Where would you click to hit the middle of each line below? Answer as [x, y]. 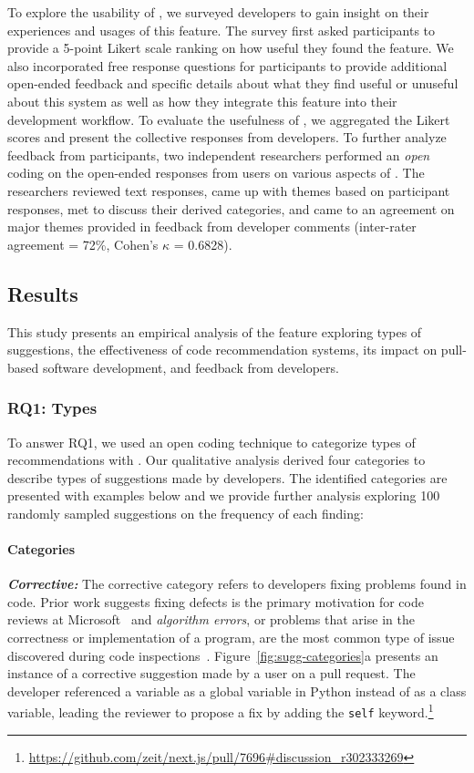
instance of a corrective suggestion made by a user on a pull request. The [211, 673]
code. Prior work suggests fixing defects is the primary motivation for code [216, 601]
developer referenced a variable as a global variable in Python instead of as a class [237, 691]
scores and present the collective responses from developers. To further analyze [227, 137]
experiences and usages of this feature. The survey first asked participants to [222, 30]
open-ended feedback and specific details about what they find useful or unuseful [233, 83]
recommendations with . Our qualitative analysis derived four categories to [216, 460]
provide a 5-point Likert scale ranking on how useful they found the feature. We [231, 48]
